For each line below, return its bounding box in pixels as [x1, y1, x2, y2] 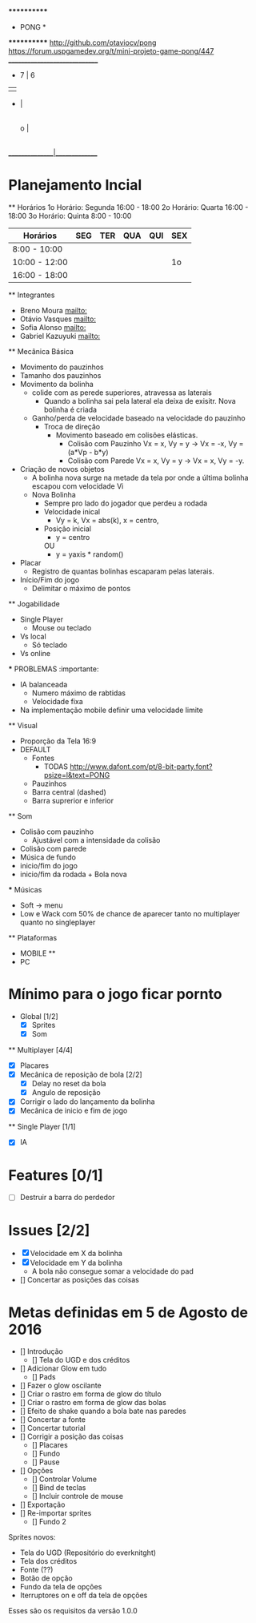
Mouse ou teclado [31, 622, 92, 632]
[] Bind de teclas [31, 1483, 86, 1492]
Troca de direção [43, 421, 101, 431]
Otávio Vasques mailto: [19, 314, 96, 324]
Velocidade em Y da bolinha [30, 1258, 122, 1268]
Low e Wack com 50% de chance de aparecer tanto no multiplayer [19, 908, 241, 918]
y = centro [55, 532, 90, 542]
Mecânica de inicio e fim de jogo [19, 1105, 128, 1116]
